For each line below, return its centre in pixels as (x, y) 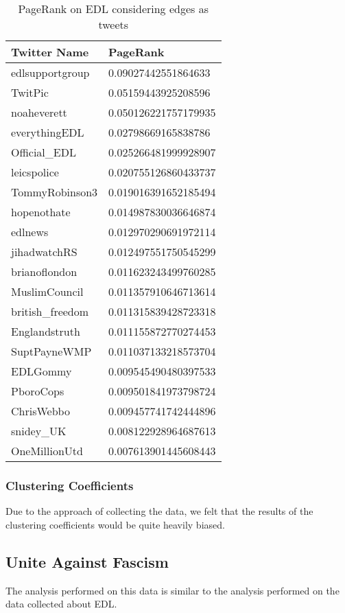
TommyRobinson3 (55, 192)
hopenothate (41, 212)
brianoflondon (44, 271)
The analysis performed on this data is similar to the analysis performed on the (172, 590)
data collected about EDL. (61, 604)
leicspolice (35, 172)
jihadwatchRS (44, 252)
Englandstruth (46, 331)
